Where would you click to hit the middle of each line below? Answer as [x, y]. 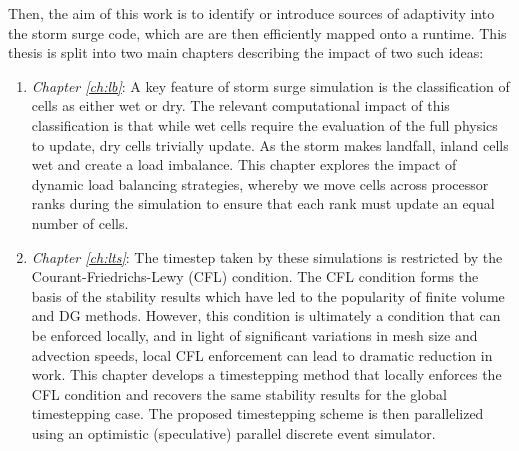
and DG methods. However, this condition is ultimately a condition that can [266, 315]
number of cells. [80, 222]
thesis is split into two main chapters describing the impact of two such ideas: [246, 52]
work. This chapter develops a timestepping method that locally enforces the [266, 374]
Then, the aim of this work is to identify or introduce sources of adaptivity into [251, 13]
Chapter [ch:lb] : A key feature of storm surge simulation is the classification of [270, 85]
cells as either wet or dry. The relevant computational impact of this [240, 105]
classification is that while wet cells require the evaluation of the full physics [264, 124]
